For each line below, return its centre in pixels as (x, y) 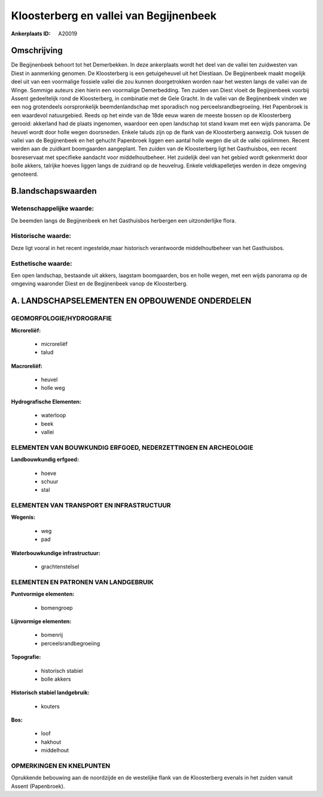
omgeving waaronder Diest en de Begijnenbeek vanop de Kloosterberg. (99, 284)
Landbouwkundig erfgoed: (45, 459)
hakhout (51, 742)
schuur (50, 481)
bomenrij (52, 635)
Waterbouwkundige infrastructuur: (56, 553)
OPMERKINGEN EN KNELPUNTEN (61, 766)
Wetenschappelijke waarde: (53, 209)
